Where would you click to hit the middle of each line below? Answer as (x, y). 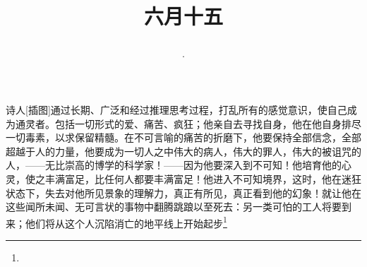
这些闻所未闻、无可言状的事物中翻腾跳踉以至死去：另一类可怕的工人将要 (174, 207)
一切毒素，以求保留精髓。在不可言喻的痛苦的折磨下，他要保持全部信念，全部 (183, 137)
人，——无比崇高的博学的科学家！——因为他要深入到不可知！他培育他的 (174, 165)
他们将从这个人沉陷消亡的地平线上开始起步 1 (126, 222)
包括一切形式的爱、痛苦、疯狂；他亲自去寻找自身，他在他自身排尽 (208, 123)
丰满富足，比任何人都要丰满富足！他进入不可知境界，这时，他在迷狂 (203, 178)
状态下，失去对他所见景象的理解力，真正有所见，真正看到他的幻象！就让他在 (183, 192)
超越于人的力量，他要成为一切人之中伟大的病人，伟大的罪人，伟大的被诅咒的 (183, 151)
